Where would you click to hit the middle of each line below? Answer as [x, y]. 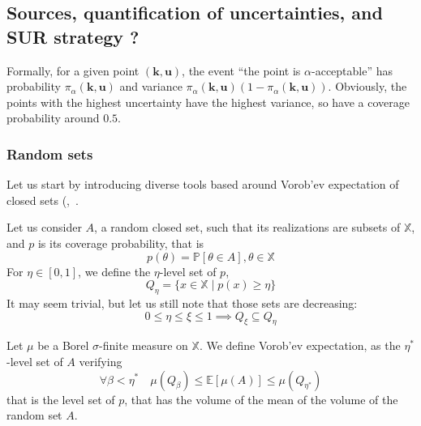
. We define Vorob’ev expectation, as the [300, 345]
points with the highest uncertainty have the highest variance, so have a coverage [208, 102]
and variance [151, 86]
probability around [53, 118]
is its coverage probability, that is [121, 243]
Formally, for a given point [73, 70]
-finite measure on [144, 345]
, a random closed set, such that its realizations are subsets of [247, 227]
